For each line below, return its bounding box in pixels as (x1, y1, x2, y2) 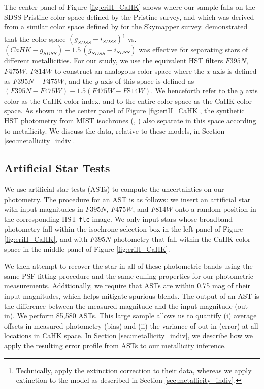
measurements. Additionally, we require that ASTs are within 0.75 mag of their (4, 280, 250, 291)
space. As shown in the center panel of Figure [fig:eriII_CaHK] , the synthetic (4, 105, 245, 116)
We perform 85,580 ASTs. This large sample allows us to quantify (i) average (17, 310, 257, 321)
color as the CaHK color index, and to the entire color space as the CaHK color (4, 95, 252, 106)
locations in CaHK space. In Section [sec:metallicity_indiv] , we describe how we (4, 330, 253, 341)
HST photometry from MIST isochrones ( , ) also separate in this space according (4, 115, 256, 125)
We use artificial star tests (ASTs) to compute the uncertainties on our (4, 183, 224, 194)
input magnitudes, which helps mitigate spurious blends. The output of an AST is (4, 290, 259, 301)
